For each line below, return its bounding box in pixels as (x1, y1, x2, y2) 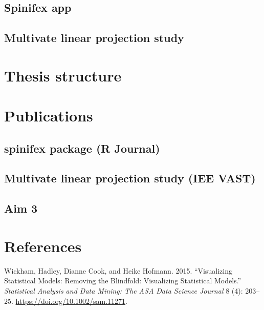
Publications (4, 105, 93, 126)
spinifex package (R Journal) (4, 140, 160, 156)
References (4, 235, 82, 256)
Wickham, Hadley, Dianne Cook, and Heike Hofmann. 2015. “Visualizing (4, 265, 232, 276)
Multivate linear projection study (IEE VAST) (4, 170, 256, 186)
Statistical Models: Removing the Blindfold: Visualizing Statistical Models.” (4, 275, 241, 286)
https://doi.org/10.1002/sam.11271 (15, 295, 126, 306)
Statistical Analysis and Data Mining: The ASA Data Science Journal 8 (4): (4, 285, 243, 296)
